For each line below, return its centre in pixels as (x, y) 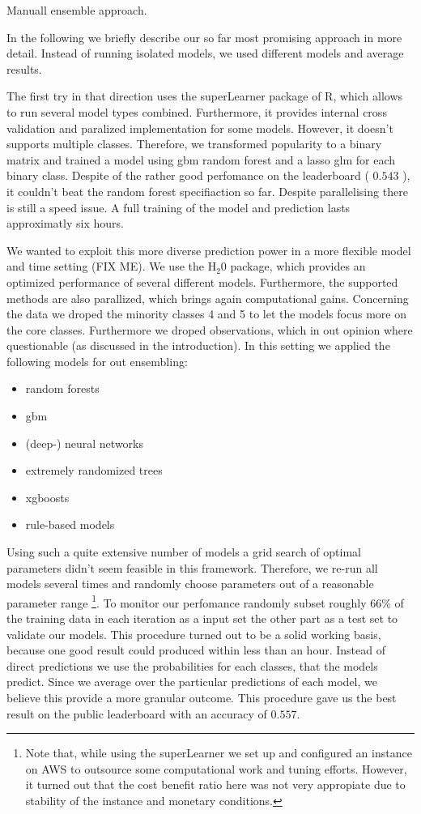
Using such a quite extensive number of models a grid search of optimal (184, 552)
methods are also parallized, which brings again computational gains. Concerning (208, 298)
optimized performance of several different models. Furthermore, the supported (202, 281)
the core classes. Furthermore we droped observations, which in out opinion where (210, 329)
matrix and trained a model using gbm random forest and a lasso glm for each (201, 159)
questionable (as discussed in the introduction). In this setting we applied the (198, 345)
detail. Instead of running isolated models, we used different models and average (205, 53)
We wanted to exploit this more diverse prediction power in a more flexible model (209, 250)
